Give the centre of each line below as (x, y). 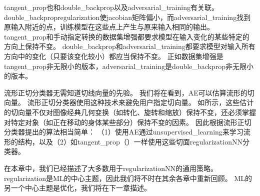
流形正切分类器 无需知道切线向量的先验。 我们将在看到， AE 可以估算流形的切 (129, 92)
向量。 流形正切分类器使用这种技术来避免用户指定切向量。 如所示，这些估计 (129, 102)
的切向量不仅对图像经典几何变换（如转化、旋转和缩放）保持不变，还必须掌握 (130, 112)
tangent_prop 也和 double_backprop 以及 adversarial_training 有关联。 (111, 7)
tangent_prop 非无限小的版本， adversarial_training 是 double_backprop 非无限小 (129, 66)
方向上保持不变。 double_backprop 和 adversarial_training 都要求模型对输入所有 (130, 46)
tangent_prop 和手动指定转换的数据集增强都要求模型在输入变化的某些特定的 (127, 36)
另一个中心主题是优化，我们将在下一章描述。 (77, 188)
